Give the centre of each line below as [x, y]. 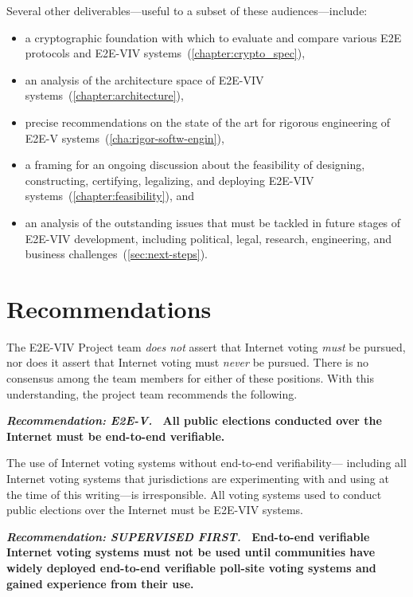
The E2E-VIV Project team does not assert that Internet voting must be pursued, [206, 346]
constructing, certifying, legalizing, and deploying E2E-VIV [169, 180]
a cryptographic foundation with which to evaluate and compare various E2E [213, 37]
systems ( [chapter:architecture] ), [104, 95]
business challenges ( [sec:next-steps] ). [116, 254]
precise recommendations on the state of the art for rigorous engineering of [208, 122]
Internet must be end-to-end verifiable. [116, 436]
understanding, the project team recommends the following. [152, 393]
